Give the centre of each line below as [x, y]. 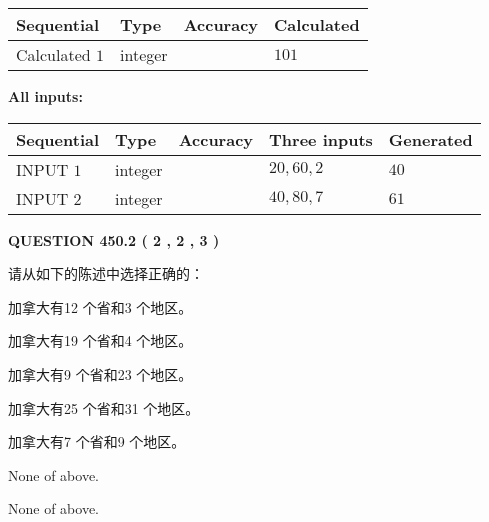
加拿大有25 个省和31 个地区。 [104, 407]
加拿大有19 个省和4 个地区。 [100, 340]
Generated [430, 139]
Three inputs [321, 139]
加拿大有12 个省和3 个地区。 [100, 306]
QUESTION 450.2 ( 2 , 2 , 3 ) [114, 239]
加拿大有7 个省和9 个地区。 [97, 441]
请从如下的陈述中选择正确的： [106, 273]
